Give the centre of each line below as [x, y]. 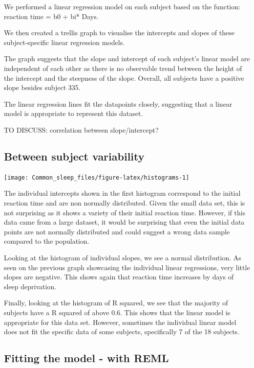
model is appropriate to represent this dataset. [74, 113]
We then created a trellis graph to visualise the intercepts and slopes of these [119, 33]
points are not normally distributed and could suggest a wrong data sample [117, 231]
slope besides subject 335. [42, 87]
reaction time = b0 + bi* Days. [51, 16]
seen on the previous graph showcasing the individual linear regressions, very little [127, 267]
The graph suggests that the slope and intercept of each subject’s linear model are [127, 58]
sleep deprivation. [30, 286]
